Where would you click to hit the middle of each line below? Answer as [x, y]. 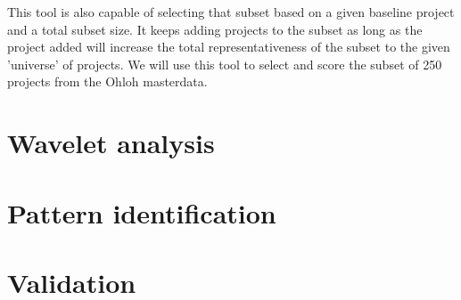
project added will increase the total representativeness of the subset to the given [229, 47]
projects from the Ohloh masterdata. [107, 81]
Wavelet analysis [111, 143]
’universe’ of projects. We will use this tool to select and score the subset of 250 [225, 64]
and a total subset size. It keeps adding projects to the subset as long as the [215, 29]
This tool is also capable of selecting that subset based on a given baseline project [231, 12]
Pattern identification [142, 212]
